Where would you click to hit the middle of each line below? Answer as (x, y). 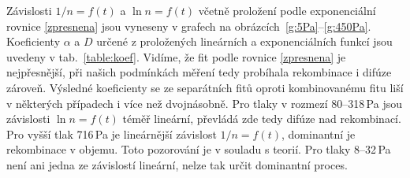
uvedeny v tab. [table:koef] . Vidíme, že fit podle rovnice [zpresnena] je (176, 56)
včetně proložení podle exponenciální (287, 10)
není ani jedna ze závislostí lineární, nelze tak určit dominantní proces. (177, 164)
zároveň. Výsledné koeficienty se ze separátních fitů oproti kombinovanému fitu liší (205, 87)
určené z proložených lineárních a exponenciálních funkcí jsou (244, 41)
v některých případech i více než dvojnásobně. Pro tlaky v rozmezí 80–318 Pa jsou (204, 103)
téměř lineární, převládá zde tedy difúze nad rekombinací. (262, 119)
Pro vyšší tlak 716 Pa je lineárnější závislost (112, 133)
